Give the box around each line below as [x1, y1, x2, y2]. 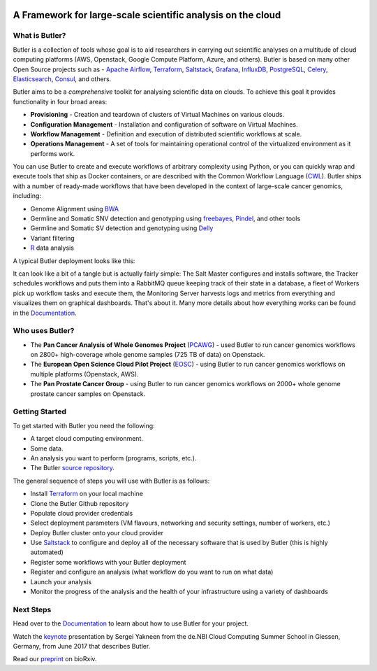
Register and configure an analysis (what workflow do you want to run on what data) [30, 567, 274, 577]
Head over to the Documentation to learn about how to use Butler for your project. [13, 619, 249, 628]
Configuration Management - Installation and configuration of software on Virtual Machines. [30, 120, 298, 129]
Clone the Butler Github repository [30, 499, 129, 507]
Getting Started [13, 407, 66, 416]
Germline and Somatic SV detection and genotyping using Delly [30, 224, 214, 232]
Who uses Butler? [13, 326, 75, 336]
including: [13, 192, 42, 200]
